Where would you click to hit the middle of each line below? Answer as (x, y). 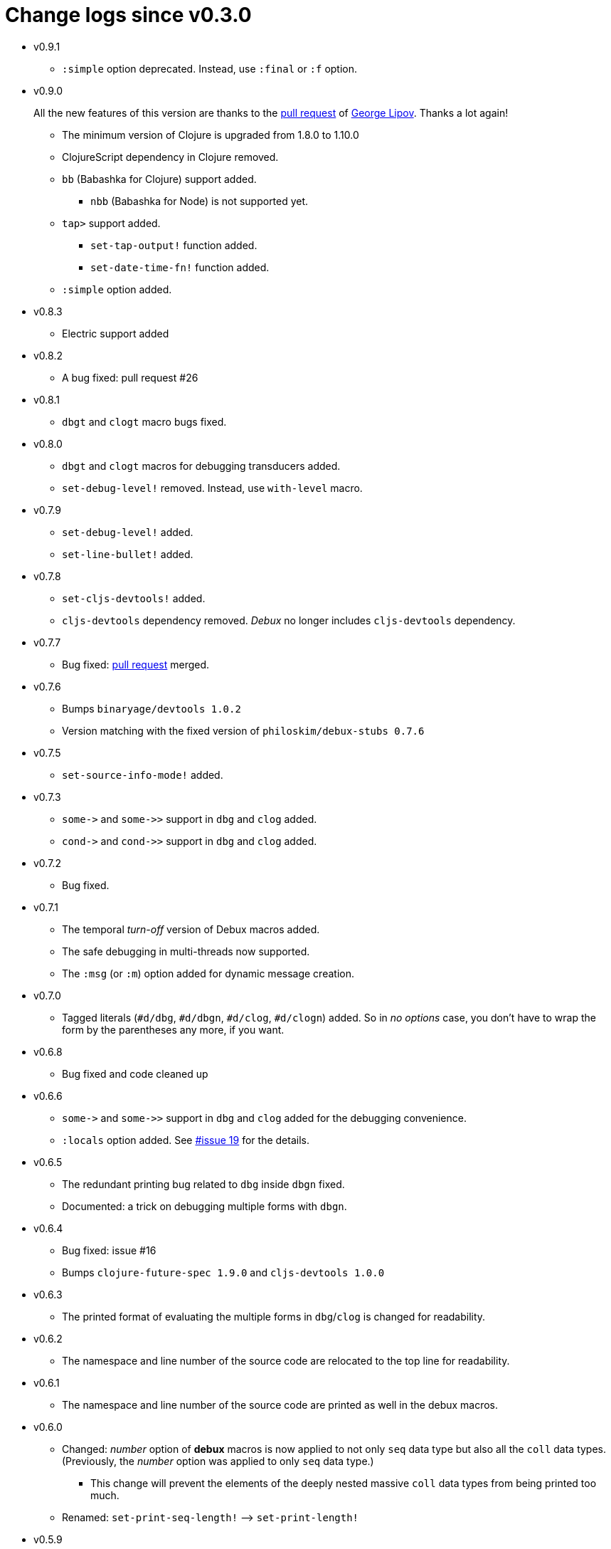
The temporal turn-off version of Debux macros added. (191, 929)
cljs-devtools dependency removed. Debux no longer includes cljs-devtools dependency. (289, 620)
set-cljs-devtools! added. (134, 598)
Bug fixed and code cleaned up (135, 1073)
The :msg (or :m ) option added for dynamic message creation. (208, 973)
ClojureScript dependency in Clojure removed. (170, 157)
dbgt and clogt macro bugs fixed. (144, 421)
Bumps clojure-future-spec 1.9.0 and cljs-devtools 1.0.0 (223, 1272)
